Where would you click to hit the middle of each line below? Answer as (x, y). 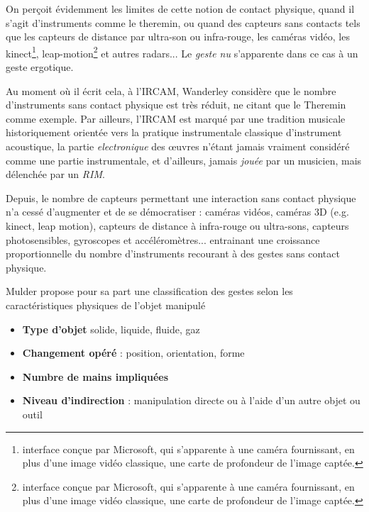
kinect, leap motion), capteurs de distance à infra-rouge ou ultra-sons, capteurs (177, 225)
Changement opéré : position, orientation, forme (133, 353)
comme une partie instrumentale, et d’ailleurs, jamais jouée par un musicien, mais (184, 160)
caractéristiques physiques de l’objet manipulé (106, 305)
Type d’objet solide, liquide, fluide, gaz (111, 329)
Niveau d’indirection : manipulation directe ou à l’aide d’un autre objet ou (191, 400)
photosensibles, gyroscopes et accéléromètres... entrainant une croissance (163, 239)
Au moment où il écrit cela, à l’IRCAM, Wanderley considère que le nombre (171, 90)
